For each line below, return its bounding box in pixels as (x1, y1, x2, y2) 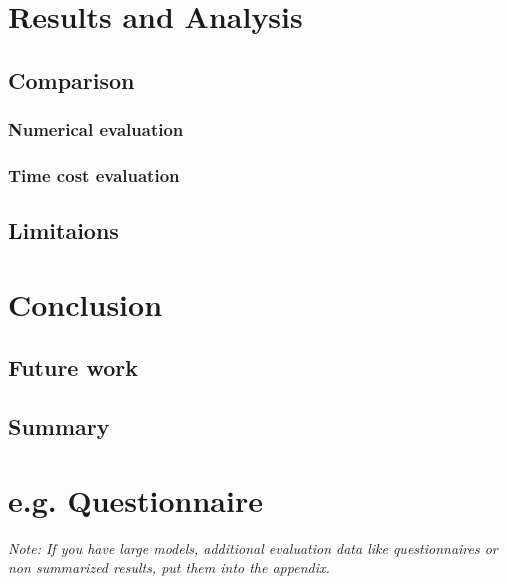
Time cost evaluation (8, 162, 180, 187)
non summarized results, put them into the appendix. (8, 557, 330, 578)
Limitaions (8, 215, 119, 246)
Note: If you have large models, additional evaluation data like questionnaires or (8, 537, 498, 558)
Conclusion (8, 283, 163, 324)
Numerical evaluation (8, 117, 184, 142)
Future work (8, 352, 139, 383)
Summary (8, 411, 110, 442)
